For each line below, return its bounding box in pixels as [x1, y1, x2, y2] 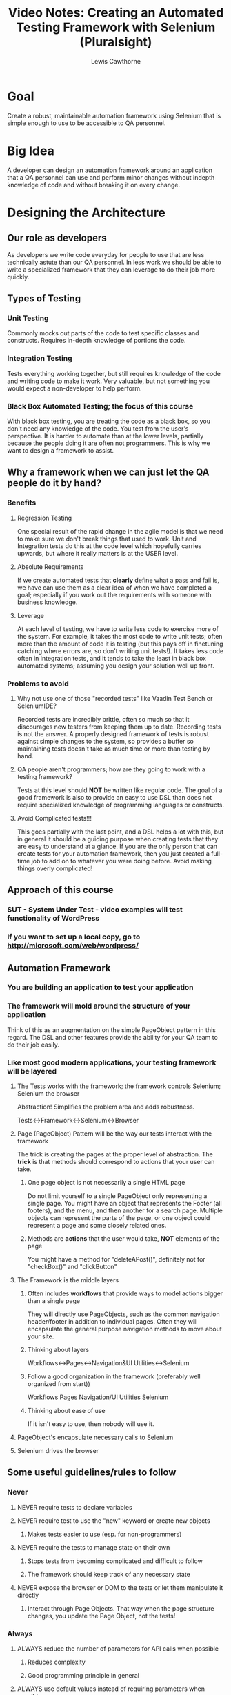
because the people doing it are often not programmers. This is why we [7, 439, 210, 447]
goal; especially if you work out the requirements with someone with [17, 590, 212, 599]
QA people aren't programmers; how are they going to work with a [17, 765, 205, 774]
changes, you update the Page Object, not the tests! [27, 1611, 176, 1620]
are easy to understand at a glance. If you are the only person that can [17, 842, 218, 850]
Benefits [7, 498, 37, 507]
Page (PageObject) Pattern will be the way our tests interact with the [17, 1130, 212, 1138]
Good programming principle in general [27, 1671, 140, 1680]
